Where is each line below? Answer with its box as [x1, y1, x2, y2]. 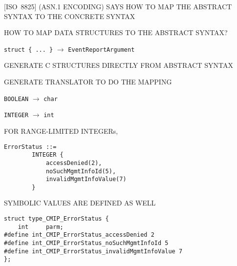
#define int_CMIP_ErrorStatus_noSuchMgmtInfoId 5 [4, 240, 169, 247]
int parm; [18, 223, 64, 230]
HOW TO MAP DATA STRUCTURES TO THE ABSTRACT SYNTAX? [4, 27, 228, 38]
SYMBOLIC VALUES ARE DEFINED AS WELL [4, 198, 156, 208]
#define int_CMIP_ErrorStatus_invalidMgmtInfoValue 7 [4, 247, 183, 255]
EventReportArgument [68, 46, 135, 53]
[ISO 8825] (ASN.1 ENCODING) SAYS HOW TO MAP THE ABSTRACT [4, 1, 232, 11]
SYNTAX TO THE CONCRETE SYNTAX [4, 11, 135, 21]
